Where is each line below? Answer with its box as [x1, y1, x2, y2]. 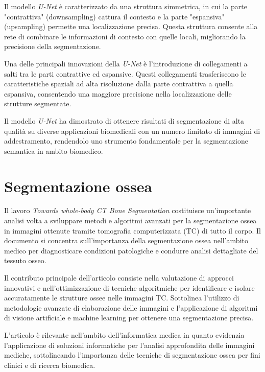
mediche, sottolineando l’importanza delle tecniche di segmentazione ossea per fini [4, 350, 260, 360]
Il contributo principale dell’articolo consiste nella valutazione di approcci [4, 272, 234, 283]
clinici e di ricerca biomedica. [4, 359, 95, 370]
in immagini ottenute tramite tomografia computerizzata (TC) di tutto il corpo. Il [4, 225, 261, 236]
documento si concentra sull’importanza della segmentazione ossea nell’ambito [4, 235, 248, 246]
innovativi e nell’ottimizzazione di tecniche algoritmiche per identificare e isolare [4, 282, 255, 293]
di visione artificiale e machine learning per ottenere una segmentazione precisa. [4, 312, 254, 323]
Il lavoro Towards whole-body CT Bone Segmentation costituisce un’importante [4, 205, 251, 216]
